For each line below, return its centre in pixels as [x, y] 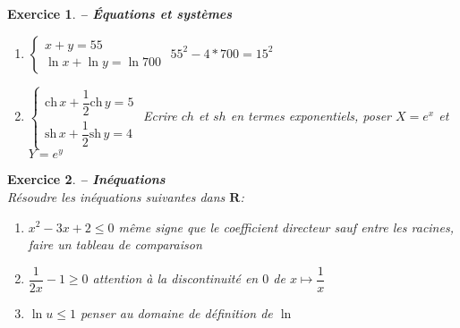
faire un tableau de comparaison [115, 244]
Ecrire [160, 116]
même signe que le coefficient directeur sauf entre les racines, [286, 227]
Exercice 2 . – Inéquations [86, 179]
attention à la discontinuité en [175, 278]
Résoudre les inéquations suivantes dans [116, 196]
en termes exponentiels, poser [311, 116]
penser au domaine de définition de [176, 312]
